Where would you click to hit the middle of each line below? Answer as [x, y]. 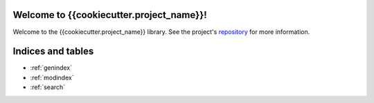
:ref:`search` [48, 87]
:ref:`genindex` [51, 68]
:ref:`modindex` [52, 77]
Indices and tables [53, 51]
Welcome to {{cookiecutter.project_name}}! [110, 15]
